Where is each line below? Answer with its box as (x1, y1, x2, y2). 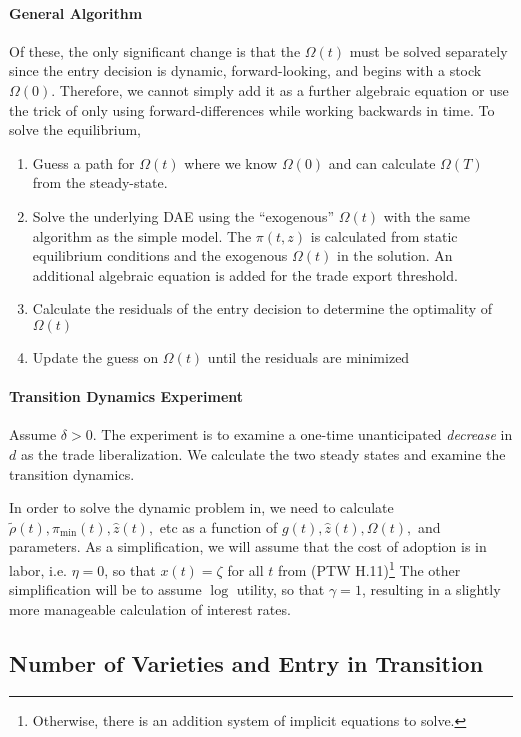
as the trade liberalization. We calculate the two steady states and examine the (20, 443, 506, 464)
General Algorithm (9, 2, 143, 23)
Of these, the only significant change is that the (9, 40, 301, 61)
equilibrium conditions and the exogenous (32, 245, 288, 266)
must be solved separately (349, 40, 508, 61)
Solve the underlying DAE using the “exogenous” (32, 205, 335, 226)
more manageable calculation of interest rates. (9, 598, 291, 619)
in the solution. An (337, 245, 453, 266)
